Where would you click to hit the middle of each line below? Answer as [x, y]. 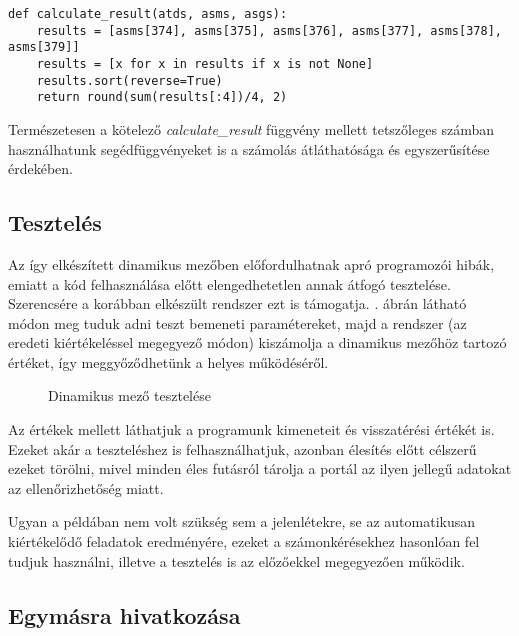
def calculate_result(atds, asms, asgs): [148, 14]
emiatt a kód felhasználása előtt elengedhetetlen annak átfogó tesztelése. [229, 283]
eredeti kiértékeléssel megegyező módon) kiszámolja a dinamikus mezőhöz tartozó [257, 342]
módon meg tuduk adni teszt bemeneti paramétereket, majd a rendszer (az [237, 322]
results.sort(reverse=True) [129, 80]
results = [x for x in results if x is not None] [205, 63]
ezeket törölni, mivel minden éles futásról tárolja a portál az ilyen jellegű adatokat [260, 468]
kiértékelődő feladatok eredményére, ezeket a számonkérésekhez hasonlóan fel [244, 541]
